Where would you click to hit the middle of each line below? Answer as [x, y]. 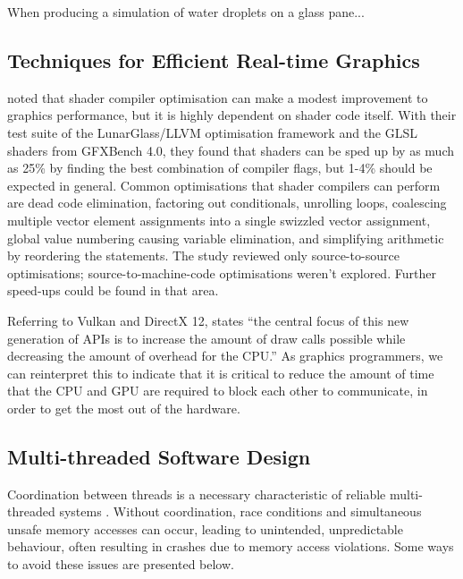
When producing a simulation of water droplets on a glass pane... [186, 12]
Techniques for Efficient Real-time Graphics [214, 60]
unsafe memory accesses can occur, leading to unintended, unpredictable [205, 528]
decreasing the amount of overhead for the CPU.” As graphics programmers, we [225, 356]
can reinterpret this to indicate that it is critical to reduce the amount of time [221, 373]
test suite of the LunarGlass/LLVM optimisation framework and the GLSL [213, 132]
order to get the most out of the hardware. [124, 408]
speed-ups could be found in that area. [113, 290]
